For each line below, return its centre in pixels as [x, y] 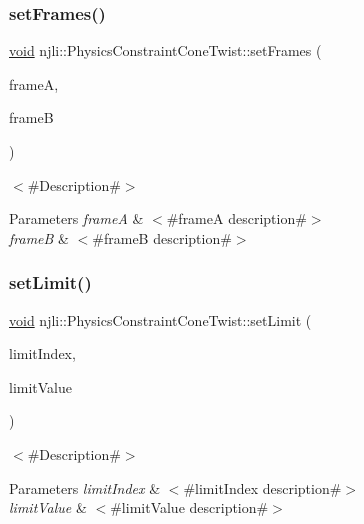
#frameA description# [236, 218]
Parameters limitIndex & [85, 487]
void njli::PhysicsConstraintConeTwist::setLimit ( [160, 319]
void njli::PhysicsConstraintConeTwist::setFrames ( [165, 50]
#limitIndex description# [262, 487]
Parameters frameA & [76, 218]
